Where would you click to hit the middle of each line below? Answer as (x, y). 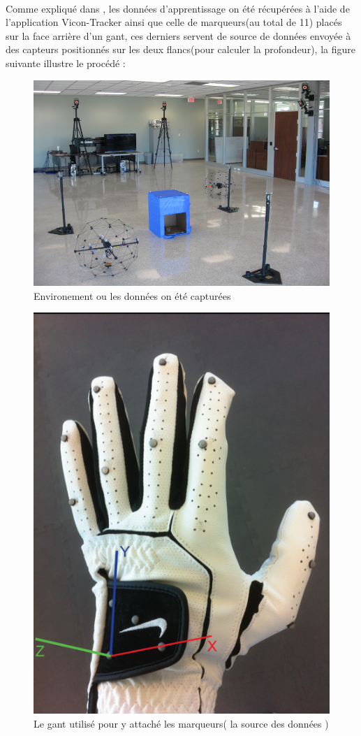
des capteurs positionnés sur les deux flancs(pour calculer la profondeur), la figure (180, 49)
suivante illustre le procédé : (66, 63)
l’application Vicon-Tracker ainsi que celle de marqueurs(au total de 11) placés (174, 22)
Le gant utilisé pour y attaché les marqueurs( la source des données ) (181, 723)
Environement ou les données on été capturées (132, 295)
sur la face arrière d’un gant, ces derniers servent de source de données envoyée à (178, 35)
